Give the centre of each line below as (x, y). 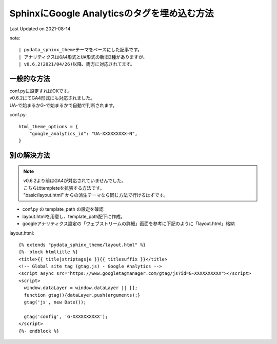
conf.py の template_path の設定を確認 (63, 209)
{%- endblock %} (39, 331)
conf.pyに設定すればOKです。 (41, 91)
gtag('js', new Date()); (55, 302)
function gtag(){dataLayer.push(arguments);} (82, 295)
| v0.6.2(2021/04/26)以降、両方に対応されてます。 (77, 64)
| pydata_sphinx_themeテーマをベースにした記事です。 (80, 50)
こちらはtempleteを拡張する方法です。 (64, 188)
